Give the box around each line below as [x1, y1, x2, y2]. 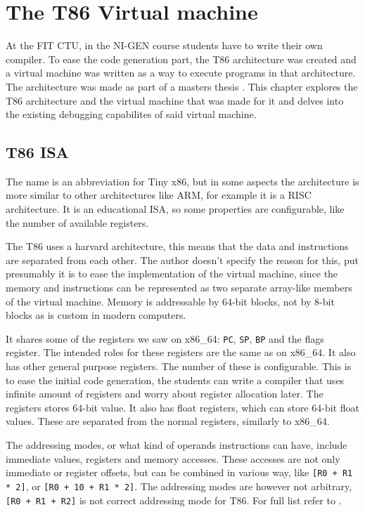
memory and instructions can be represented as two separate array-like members [6, 280, 352, 295]
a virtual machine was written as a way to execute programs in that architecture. [6, 65, 356, 80]
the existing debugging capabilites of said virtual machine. [6, 107, 257, 122]
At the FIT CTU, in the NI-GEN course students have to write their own [6, 38, 323, 53]
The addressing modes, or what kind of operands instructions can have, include [6, 438, 347, 452]
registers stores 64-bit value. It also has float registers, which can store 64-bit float [6, 400, 359, 414]
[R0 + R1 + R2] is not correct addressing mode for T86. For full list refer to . [6, 492, 342, 507]
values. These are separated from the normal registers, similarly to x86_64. [6, 414, 330, 428]
